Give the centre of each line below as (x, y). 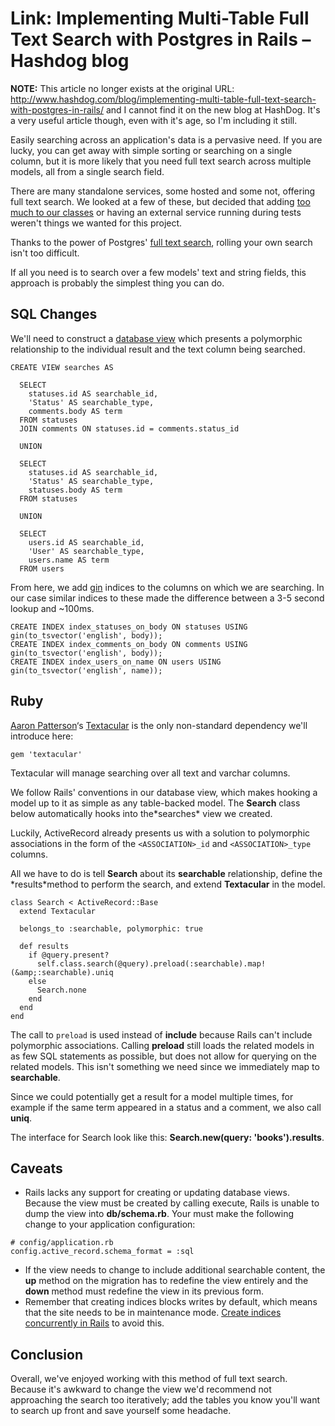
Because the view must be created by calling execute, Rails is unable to (172, 1203)
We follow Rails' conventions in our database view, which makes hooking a (164, 792)
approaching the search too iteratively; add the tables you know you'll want (165, 1400)
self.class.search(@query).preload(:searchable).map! (151, 963)
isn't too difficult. (45, 253)
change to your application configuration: (110, 1224)
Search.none (61, 990)
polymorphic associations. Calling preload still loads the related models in (162, 1045)
